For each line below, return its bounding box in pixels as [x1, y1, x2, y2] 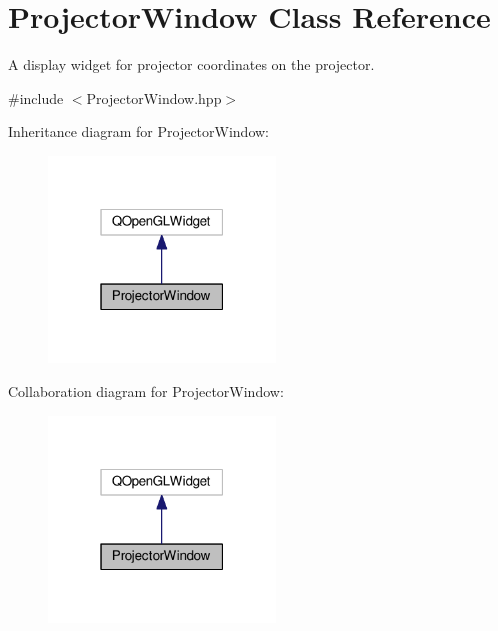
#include [8, 87, 64, 108]
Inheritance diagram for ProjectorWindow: [8, 121, 269, 142]
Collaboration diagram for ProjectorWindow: [8, 381, 284, 402]
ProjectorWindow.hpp [86, 87, 222, 108]
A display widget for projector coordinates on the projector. [8, 54, 375, 75]
